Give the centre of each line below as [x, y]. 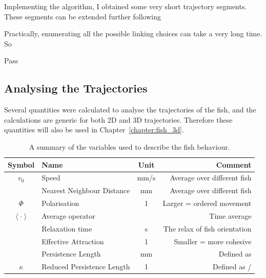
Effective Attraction [73, 241]
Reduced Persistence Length [86, 267]
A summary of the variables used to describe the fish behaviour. [129, 146]
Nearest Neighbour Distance [86, 190]
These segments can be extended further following [83, 16]
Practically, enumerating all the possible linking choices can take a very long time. [133, 33]
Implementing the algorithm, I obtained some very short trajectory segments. [126, 6]
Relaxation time [67, 228]
